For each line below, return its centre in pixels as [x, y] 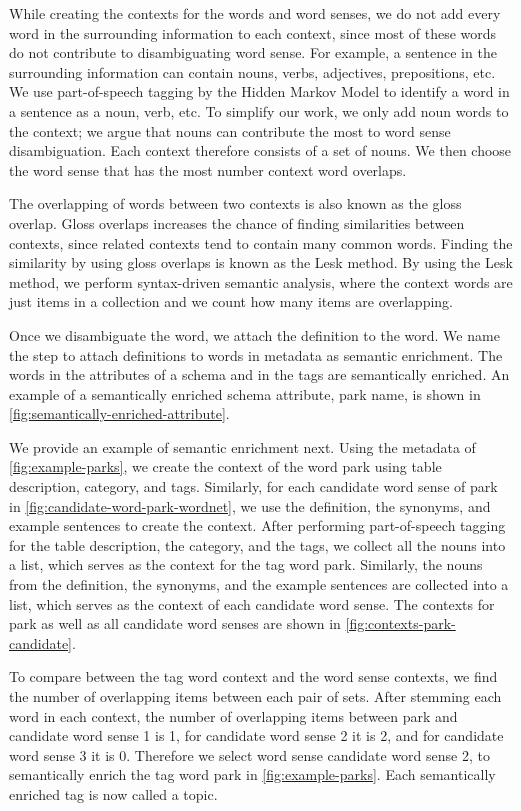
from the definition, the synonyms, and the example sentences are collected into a [259, 584]
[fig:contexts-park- [400, 623]
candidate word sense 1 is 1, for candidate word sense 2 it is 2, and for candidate [256, 735]
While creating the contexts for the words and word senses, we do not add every [255, 13]
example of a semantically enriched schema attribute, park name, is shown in [245, 393]
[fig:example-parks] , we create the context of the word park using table [225, 466]
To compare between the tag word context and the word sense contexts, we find [253, 676]
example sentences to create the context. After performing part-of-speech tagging [257, 525]
